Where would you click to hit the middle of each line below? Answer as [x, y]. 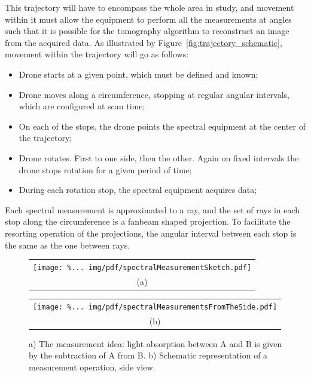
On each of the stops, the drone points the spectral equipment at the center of [162, 126]
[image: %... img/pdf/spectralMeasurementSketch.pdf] [142, 267]
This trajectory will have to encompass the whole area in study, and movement [150, 7]
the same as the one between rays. [68, 245]
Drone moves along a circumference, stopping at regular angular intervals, [154, 94]
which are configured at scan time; [82, 106]
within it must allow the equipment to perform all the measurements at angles [148, 19]
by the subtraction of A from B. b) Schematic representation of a [148, 355]
